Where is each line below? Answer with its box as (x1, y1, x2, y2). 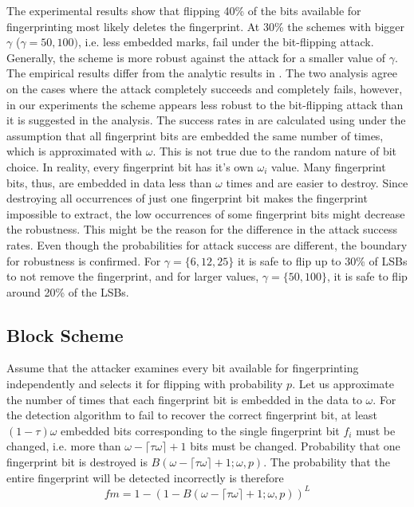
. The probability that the (263, 454, 390, 470)
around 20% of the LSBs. (6, 283, 129, 300)
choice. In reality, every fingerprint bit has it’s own (6, 158, 254, 175)
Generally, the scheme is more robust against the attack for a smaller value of (6, 49, 386, 65)
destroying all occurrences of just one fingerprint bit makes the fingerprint (6, 190, 368, 206)
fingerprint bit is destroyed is (6, 454, 148, 470)
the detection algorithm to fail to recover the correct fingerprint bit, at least (6, 407, 378, 423)
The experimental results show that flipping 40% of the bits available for (6, 2, 361, 18)
